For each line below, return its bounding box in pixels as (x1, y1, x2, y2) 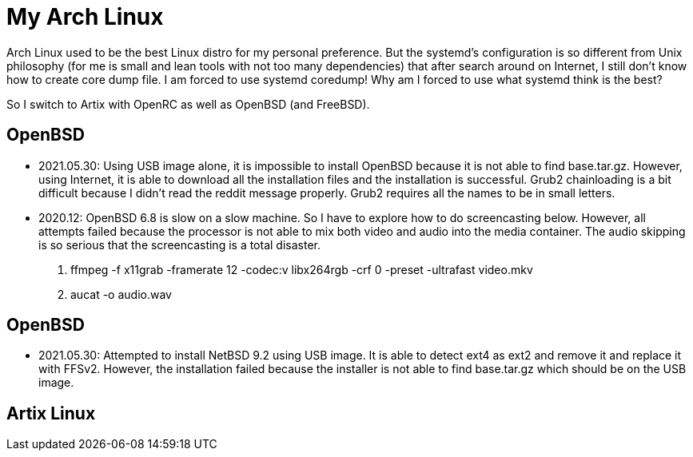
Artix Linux (6, 403, 96, 423)
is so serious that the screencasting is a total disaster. (38, 237, 321, 252)
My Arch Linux (6, 3, 164, 30)
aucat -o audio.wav (70, 287, 172, 301)
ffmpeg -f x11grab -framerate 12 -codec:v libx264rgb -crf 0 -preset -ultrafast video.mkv (70, 262, 533, 276)
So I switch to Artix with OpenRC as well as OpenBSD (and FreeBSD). (6, 97, 370, 111)
